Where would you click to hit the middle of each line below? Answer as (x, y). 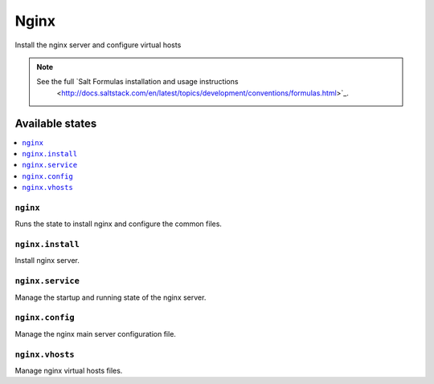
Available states (56, 123)
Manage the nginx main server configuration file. (96, 333)
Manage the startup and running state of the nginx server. (111, 297)
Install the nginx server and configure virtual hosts (98, 45)
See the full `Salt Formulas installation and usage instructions (137, 82)
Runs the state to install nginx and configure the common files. (119, 224)
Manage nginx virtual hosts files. (69, 370)
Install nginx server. (47, 261)
